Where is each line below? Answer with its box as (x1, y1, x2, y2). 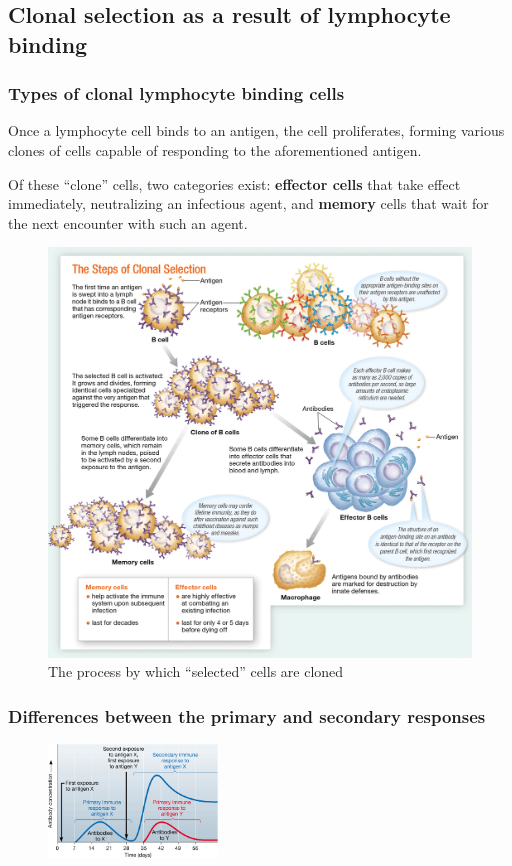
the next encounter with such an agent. (8, 212, 248, 233)
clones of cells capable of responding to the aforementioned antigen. (8, 139, 422, 160)
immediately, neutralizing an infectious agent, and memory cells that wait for (8, 193, 489, 214)
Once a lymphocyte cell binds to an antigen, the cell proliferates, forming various (8, 120, 505, 141)
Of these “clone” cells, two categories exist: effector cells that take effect (8, 173, 461, 194)
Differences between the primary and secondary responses (8, 703, 486, 728)
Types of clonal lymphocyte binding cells (8, 81, 345, 106)
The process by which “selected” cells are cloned (48, 661, 344, 682)
